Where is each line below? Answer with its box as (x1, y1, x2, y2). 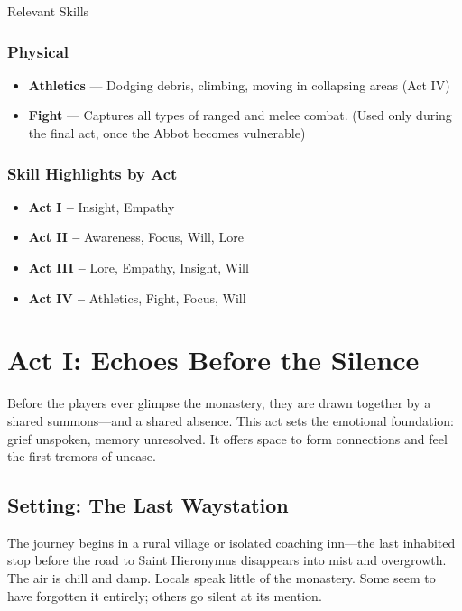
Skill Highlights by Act (7, 162, 178, 184)
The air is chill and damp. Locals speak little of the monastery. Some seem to (7, 569, 436, 588)
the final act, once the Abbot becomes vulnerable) (28, 124, 306, 142)
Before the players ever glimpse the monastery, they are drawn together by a (7, 393, 431, 412)
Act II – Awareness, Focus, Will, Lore (28, 227, 244, 246)
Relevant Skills (7, 2, 89, 20)
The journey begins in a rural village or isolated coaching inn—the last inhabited (7, 532, 456, 551)
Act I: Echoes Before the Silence (7, 341, 420, 378)
